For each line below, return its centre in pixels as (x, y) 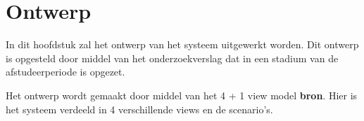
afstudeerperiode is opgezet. (65, 72)
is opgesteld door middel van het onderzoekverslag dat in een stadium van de (172, 58)
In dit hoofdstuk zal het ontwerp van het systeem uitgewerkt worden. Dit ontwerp (182, 44)
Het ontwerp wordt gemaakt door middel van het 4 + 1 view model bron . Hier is (182, 95)
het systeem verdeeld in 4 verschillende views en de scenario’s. (139, 109)
